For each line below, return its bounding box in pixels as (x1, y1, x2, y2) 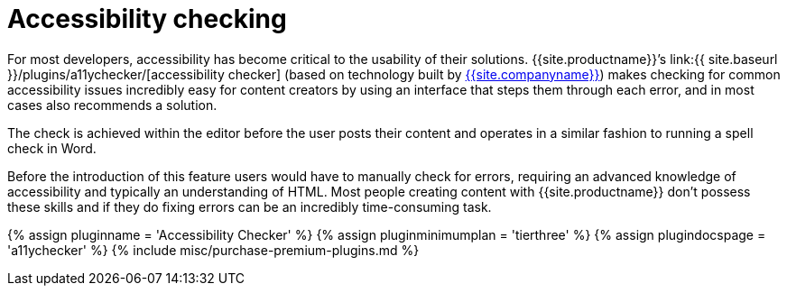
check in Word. (7, 140, 97, 156)
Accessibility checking (7, 4, 287, 34)
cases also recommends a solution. (7, 96, 218, 113)
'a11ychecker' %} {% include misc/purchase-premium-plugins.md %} (7, 242, 420, 258)
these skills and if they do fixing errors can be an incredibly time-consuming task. (7, 198, 492, 215)
